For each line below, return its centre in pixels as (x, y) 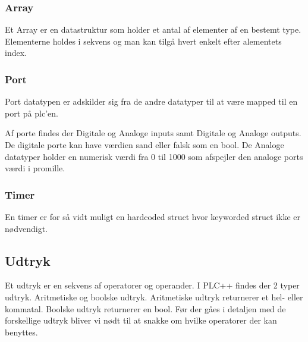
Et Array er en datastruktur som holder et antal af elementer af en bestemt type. (153, 29)
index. (16, 53)
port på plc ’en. (32, 113)
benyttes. (21, 332)
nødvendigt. (26, 228)
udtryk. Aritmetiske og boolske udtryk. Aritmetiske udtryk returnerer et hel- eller (154, 296)
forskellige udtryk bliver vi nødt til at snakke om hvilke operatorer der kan (141, 320)
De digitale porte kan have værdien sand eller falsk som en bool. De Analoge (144, 145)
